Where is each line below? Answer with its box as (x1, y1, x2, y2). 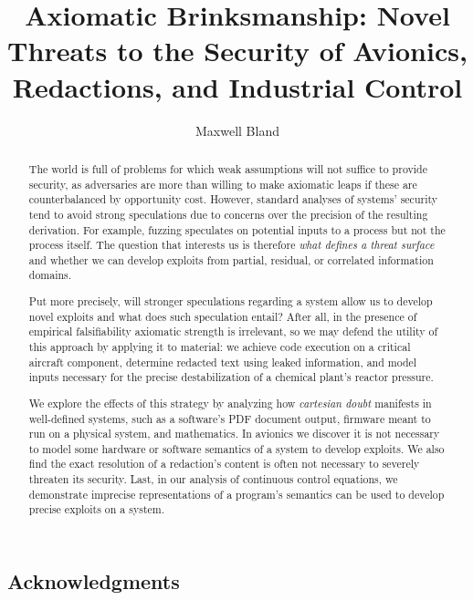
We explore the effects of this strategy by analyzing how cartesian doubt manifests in (28, 395, 432, 410)
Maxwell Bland (195, 120, 279, 140)
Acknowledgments (7, 567, 180, 595)
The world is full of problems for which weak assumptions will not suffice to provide (28, 160, 427, 176)
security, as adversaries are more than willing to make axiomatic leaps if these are (28, 176, 417, 191)
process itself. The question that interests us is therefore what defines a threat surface (28, 237, 435, 253)
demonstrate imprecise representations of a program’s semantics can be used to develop (28, 486, 445, 502)
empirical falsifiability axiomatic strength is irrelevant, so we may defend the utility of (28, 324, 438, 339)
